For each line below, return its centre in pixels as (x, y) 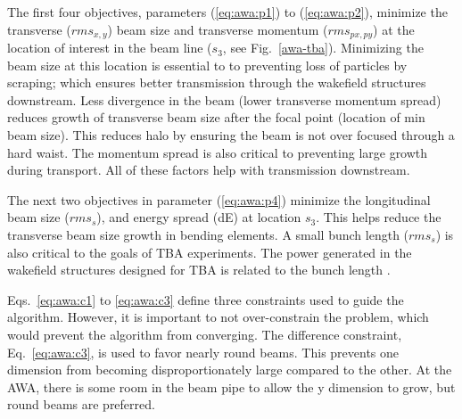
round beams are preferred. (81, 404)
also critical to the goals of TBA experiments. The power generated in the (210, 252)
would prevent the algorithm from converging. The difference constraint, (205, 334)
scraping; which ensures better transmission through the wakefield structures (217, 82)
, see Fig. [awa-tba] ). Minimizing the (323, 48)
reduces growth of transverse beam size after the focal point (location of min (216, 117)
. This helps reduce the (379, 217)
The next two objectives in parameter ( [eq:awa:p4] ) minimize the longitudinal (219, 199)
